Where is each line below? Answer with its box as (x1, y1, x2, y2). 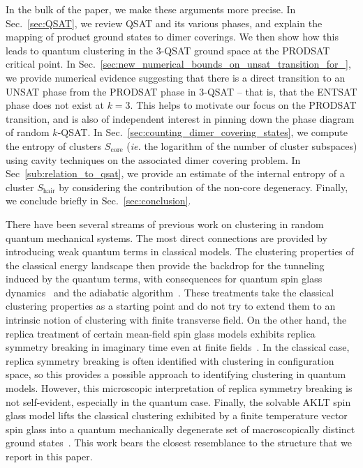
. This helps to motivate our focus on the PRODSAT (130, 98, 357, 112)
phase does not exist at (6, 98, 104, 112)
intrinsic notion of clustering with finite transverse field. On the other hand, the (6, 312, 347, 327)
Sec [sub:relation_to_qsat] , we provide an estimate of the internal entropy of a (6, 166, 345, 181)
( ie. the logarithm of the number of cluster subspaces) (126, 138, 357, 153)
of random (6, 125, 50, 139)
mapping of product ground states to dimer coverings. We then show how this (6, 29, 339, 44)
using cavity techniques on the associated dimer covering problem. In (6, 152, 301, 167)
